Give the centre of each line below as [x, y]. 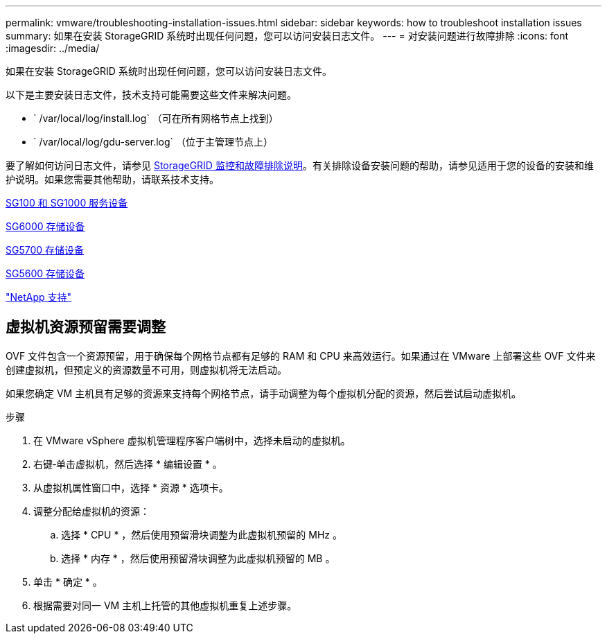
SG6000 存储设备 [45, 226]
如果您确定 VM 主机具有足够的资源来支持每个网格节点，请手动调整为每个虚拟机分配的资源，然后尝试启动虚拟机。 [264, 393]
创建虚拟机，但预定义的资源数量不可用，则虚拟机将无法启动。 [146, 369]
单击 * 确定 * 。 [68, 581]
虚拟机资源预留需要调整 [86, 327]
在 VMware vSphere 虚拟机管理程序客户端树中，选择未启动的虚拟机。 [192, 440]
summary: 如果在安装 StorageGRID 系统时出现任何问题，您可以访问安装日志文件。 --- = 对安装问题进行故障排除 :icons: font [287, 36]
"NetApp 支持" [39, 297]
